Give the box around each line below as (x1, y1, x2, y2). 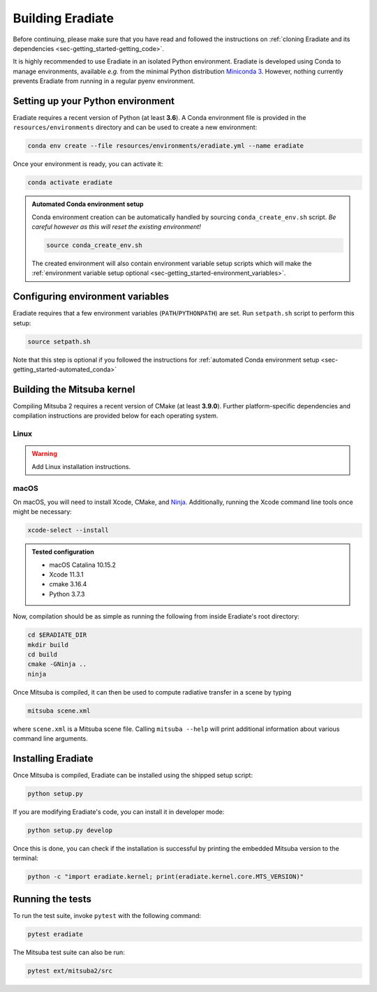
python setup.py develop (27, 826, 113, 834)
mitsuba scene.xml (27, 706, 91, 715)
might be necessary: (13, 508, 73, 516)
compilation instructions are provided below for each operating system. (13, 412, 219, 420)
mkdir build (27, 641, 69, 649)
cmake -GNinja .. (27, 660, 87, 668)
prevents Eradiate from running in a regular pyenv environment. (13, 77, 195, 85)
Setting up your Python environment (13, 95, 175, 107)
